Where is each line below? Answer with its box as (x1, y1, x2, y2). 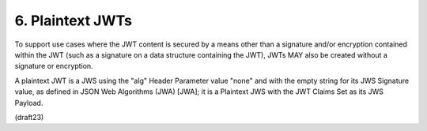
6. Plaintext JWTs (14, 12, 132, 29)
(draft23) (14, 112, 44, 122)
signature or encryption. (14, 62, 94, 71)
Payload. (14, 98, 43, 107)
